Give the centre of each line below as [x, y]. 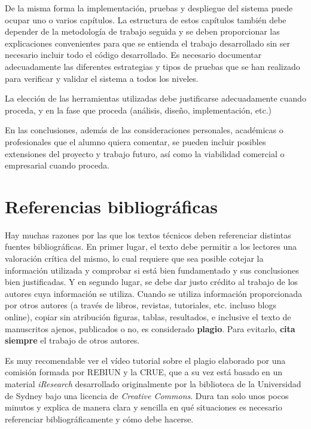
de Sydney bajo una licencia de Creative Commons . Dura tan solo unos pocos [147, 395]
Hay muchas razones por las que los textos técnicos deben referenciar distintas [148, 235]
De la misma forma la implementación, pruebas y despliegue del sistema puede [149, 8]
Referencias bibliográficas [112, 206]
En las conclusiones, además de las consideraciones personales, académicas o [144, 130]
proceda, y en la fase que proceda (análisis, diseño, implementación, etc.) [138, 110]
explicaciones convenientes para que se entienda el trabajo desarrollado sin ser [148, 43]
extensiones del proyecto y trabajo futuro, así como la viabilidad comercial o [145, 153]
